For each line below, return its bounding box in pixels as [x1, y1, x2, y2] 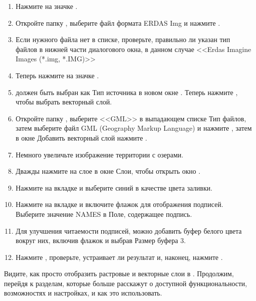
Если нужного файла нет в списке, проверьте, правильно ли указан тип [15, 34, 230, 45]
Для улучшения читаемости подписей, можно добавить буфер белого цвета [15, 225, 242, 236]
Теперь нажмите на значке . [15, 70, 99, 80]
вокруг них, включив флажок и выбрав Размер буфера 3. [15, 235, 186, 246]
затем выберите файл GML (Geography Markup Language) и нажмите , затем [15, 123, 252, 133]
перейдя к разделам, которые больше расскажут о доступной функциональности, [4, 278, 247, 288]
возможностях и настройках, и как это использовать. [4, 288, 162, 298]
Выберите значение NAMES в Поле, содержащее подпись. [15, 208, 192, 219]
